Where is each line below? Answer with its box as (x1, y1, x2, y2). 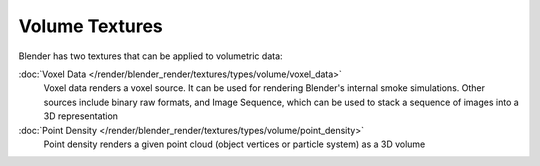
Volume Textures (18, 15, 164, 37)
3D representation (43, 110, 119, 122)
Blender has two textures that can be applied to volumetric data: (18, 50, 284, 62)
